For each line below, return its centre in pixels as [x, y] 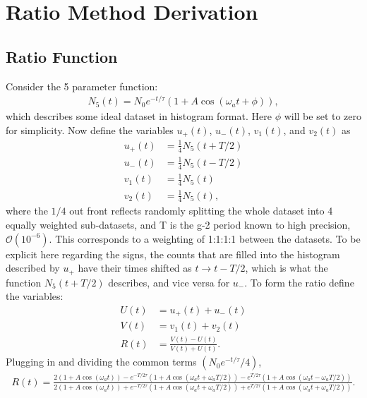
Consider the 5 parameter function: [82, 86]
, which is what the [287, 268]
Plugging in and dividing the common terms [101, 362]
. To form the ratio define [299, 282]
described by [33, 268]
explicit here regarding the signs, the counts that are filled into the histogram [173, 254]
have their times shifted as [135, 268]
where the [27, 211]
